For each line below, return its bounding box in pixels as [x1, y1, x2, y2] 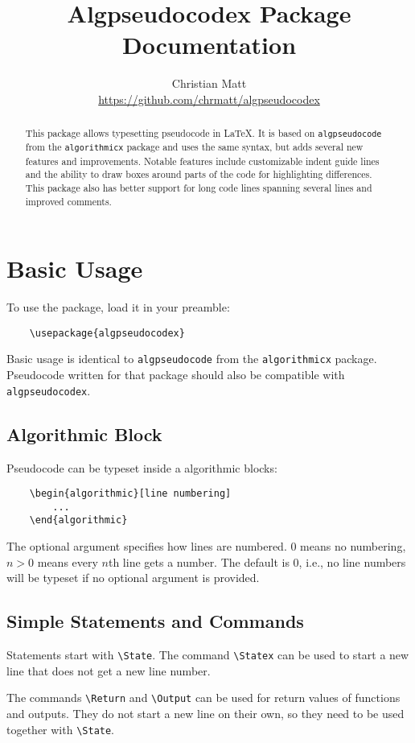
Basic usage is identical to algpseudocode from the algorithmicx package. [6, 350, 377, 367]
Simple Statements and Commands [6, 609, 304, 634]
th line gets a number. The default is [108, 553, 290, 570]
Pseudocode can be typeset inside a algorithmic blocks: [6, 459, 277, 476]
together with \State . [6, 720, 115, 737]
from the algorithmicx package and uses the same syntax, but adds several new [25, 140, 364, 154]
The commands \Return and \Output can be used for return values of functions [6, 689, 401, 706]
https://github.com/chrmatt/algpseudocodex [98, 90, 320, 107]
